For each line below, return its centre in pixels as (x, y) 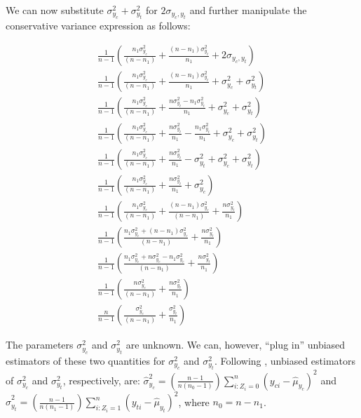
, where (194, 402)
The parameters (40, 345)
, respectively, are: (101, 380)
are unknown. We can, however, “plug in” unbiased (236, 345)
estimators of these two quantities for (86, 360)
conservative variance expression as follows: (98, 26)
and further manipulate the (248, 10)
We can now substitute (55, 10)
